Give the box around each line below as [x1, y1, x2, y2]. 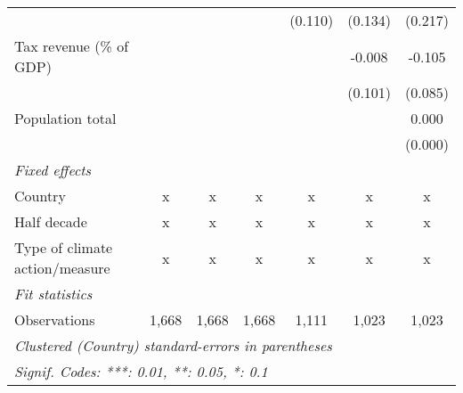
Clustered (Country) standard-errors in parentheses [14, 335, 332, 356]
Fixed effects [14, 160, 92, 180]
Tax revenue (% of [14, 36, 129, 56]
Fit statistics [14, 283, 93, 304]
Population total [14, 108, 117, 128]
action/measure [14, 258, 110, 278]
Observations [14, 309, 95, 330]
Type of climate [14, 237, 113, 258]
